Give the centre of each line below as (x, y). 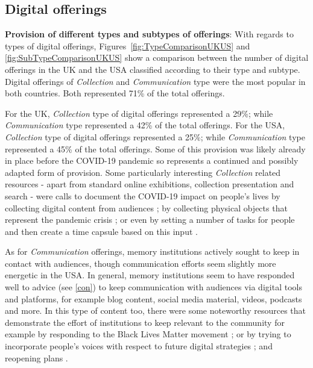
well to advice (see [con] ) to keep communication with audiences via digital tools (153, 287)
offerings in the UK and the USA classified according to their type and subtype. (153, 69)
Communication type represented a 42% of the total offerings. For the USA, (145, 125)
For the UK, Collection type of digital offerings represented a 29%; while (139, 113)
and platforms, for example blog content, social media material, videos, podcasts (153, 298)
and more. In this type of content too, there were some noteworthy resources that (156, 310)
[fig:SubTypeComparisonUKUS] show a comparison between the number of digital (157, 58)
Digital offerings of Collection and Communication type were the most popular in (155, 81)
